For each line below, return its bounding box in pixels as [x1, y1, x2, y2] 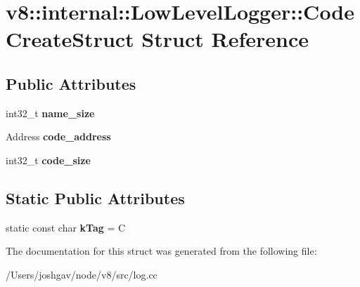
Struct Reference [141, 25, 309, 53]
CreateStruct [6, 25, 134, 53]
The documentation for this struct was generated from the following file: [6, 243, 317, 258]
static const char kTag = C [6, 220, 126, 234]
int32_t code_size [6, 152, 91, 167]
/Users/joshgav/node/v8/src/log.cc [6, 267, 157, 281]
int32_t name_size [6, 105, 95, 120]
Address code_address [6, 129, 111, 144]
